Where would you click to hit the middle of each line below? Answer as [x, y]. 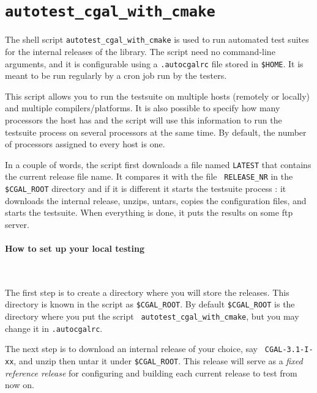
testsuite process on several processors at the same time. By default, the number [156, 132]
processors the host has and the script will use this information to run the [144, 119]
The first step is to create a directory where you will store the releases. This [147, 292]
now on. [20, 385]
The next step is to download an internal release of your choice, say [131, 349]
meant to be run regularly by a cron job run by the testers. [116, 75]
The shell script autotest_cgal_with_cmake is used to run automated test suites [157, 39]
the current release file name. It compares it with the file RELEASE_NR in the [149, 176]
